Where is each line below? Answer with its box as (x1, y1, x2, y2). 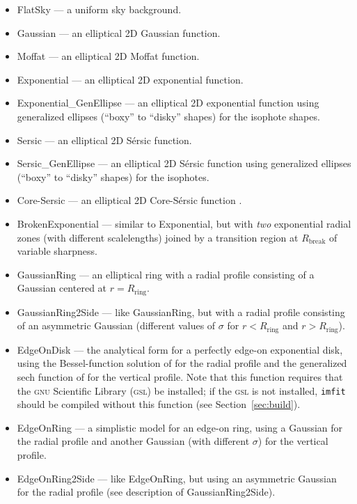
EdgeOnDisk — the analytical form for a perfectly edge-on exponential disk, (17, 342, 343, 356)
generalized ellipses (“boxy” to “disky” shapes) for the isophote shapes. (17, 109, 320, 123)
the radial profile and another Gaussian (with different (17, 434, 250, 448)
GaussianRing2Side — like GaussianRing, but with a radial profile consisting (17, 304, 345, 319)
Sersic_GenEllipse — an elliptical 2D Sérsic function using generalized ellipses (17, 156, 351, 171)
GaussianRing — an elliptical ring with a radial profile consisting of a (17, 267, 315, 281)
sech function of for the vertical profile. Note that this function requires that (17, 370, 343, 384)
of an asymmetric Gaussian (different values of (17, 318, 216, 333)
